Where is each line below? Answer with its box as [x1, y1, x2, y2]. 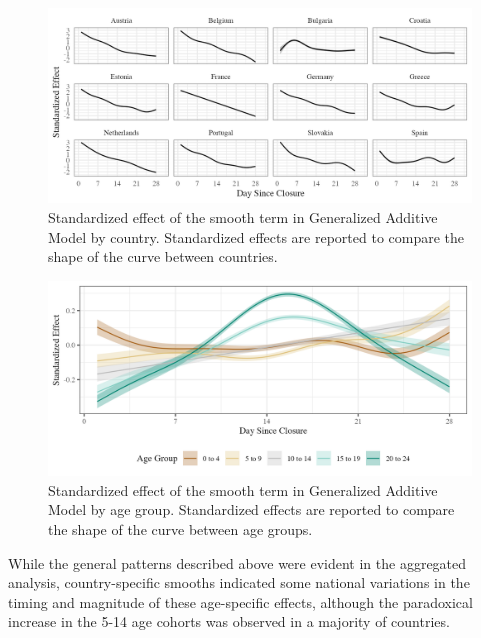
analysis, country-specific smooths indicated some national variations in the [8, 572, 470, 593]
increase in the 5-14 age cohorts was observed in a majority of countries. [8, 611, 450, 632]
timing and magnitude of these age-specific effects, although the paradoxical [8, 591, 473, 612]
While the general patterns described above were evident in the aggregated [8, 552, 467, 573]
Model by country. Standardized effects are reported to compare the [48, 226, 465, 247]
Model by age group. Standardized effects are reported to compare [48, 499, 455, 520]
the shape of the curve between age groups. [48, 519, 313, 540]
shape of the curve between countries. [48, 246, 278, 267]
